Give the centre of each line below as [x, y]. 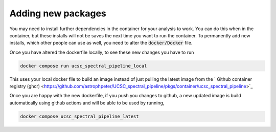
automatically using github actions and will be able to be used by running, [87, 103]
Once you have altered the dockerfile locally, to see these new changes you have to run [102, 52]
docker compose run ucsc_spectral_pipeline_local [84, 66]
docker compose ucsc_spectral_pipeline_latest [79, 116]
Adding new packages [58, 13]
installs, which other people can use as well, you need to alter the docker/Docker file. [101, 43]
